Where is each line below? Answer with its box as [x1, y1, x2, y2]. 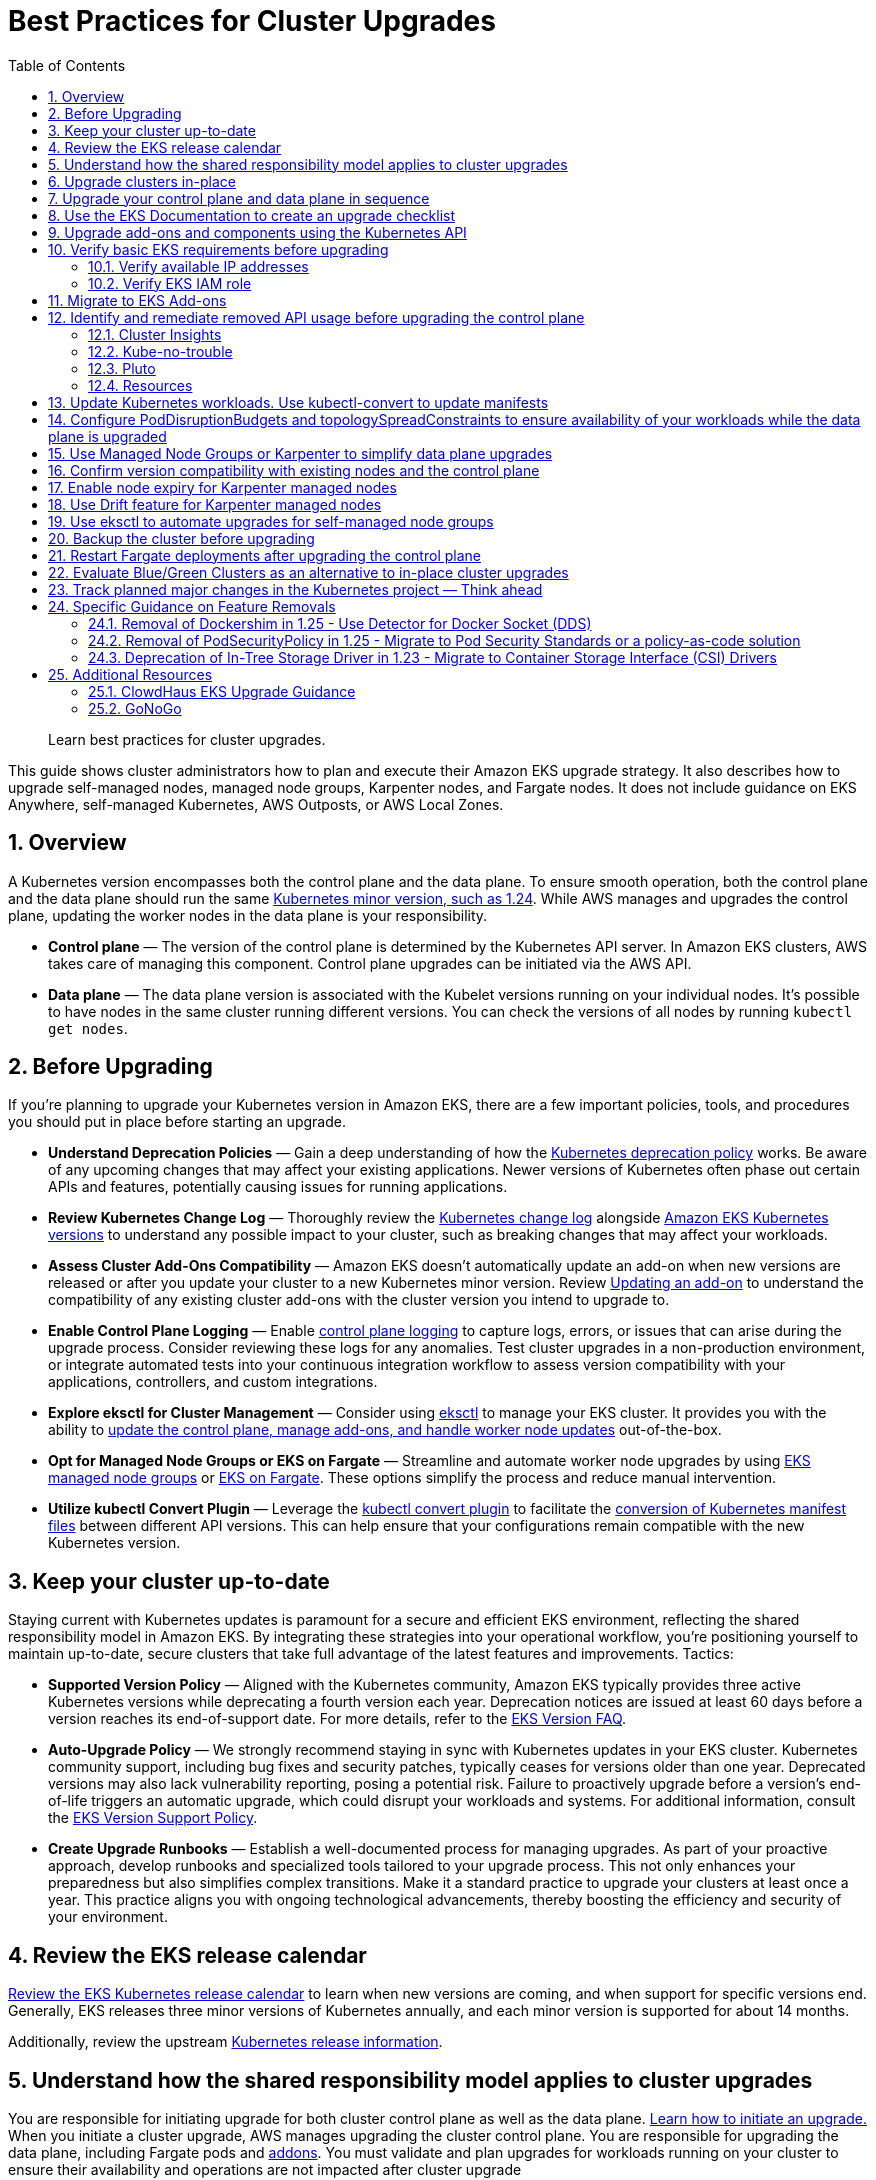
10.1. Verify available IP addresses [88, 257, 309, 275]
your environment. [48, 1908, 168, 1926]
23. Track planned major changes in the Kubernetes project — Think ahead [48, 580, 543, 598]
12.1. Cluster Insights [88, 325, 222, 343]
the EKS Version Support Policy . [48, 1809, 258, 1827]
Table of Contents [8, 56, 126, 74]
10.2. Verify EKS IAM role [88, 274, 252, 292]
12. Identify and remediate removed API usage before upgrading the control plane [48, 308, 585, 326]
